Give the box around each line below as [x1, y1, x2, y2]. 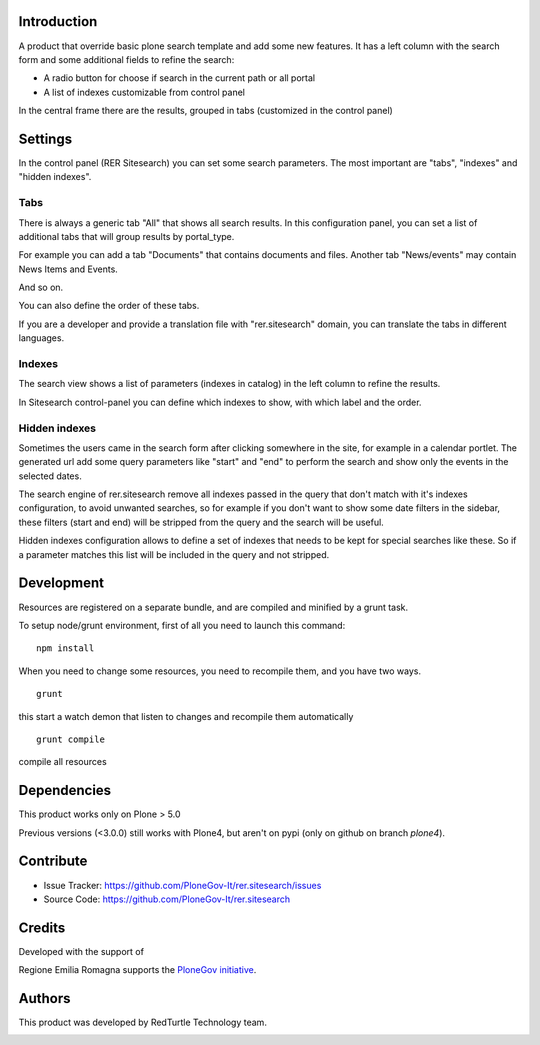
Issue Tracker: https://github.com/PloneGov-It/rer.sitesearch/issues [43, 879, 322, 891]
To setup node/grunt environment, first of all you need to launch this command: [18, 619, 346, 631]
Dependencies [18, 782, 112, 799]
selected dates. [18, 470, 82, 482]
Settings [18, 130, 73, 147]
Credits [18, 919, 66, 936]
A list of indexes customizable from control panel [43, 86, 245, 98]
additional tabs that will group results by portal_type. [18, 230, 235, 242]
